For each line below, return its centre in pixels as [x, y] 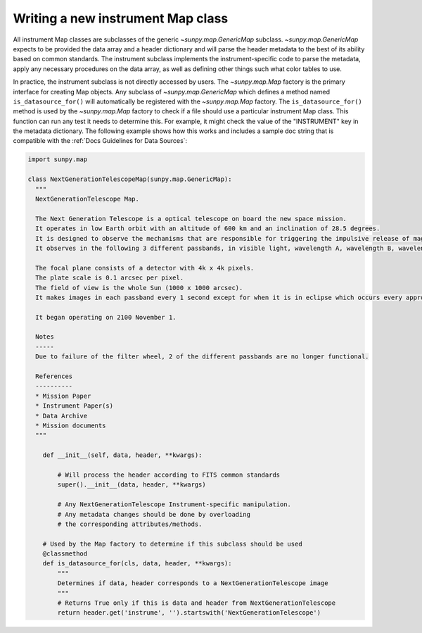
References [54, 376]
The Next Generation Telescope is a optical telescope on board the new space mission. [191, 219]
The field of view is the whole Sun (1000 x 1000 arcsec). [139, 288]
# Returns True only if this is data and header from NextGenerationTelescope [197, 603]
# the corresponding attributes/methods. [130, 524]
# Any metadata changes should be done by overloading [154, 514]
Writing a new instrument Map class [121, 18]
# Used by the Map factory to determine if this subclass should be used [172, 544]
